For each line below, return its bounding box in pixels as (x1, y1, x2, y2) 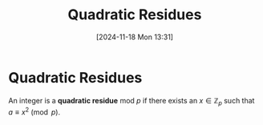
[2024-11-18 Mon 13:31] (95, 32, 174, 42)
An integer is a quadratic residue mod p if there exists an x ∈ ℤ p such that (8, 95, 255, 107)
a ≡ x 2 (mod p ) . (8, 106, 61, 117)
